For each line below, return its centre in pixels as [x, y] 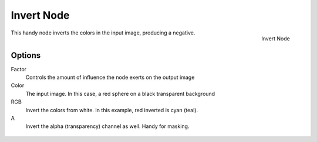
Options [26, 55]
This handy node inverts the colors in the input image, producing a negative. [103, 33]
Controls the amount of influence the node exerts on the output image [110, 77]
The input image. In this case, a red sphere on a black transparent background [120, 93]
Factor [18, 69]
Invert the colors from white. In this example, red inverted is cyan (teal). [112, 110]
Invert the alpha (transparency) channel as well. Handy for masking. [107, 126]
